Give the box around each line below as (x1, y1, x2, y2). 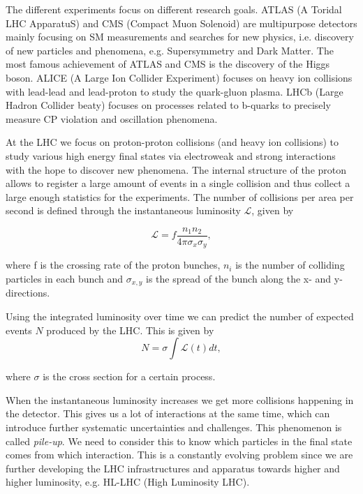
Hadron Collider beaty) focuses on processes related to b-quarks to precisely (6, 98, 331, 112)
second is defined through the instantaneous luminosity (6, 203, 241, 218)
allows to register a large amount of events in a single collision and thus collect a (6, 176, 350, 190)
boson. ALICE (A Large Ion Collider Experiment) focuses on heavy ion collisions (6, 70, 353, 84)
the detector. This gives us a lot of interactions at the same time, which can (6, 406, 330, 421)
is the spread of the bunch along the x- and (146, 271, 332, 286)
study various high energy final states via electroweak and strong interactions (6, 148, 336, 163)
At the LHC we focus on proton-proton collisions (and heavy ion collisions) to (6, 135, 339, 149)
